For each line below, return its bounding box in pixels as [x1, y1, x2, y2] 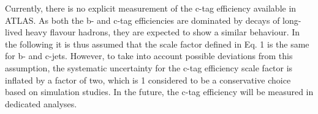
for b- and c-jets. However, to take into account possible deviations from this [5, 49, 293, 62]
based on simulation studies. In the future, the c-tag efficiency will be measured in [5, 85, 314, 98]
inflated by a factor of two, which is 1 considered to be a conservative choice [5, 73, 291, 86]
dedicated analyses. [5, 97, 77, 110]
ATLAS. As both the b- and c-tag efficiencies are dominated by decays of [5, 13, 280, 26]
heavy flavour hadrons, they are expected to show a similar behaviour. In [25, 26, 300, 38]
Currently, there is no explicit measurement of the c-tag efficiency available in [5, 2, 297, 14]
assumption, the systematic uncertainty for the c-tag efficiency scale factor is [5, 61, 293, 74]
